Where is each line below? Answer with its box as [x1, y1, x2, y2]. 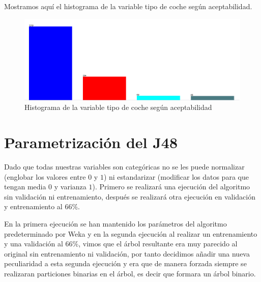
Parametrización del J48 [4, 132, 178, 153]
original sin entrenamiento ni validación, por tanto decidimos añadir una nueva [4, 248, 250, 259]
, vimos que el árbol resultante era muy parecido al [78, 238, 238, 249]
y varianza [54, 181, 86, 192]
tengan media [4, 181, 46, 192]
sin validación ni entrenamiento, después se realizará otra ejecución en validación [4, 191, 255, 202]
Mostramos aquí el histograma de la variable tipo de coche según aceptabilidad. [4, 1, 252, 11]
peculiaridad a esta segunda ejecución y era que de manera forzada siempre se [4, 258, 247, 269]
